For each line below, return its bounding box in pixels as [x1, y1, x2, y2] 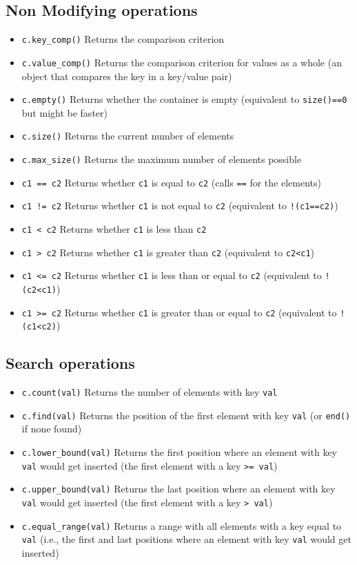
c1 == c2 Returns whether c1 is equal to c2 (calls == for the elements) [21, 175, 321, 189]
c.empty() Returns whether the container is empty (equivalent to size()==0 [21, 92, 347, 106]
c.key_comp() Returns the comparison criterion [21, 32, 225, 46]
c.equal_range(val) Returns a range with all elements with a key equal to [21, 518, 342, 533]
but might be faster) [21, 105, 108, 119]
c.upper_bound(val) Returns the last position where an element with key [21, 481, 336, 496]
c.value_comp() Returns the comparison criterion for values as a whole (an [21, 55, 342, 69]
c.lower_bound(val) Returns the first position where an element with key [21, 445, 338, 459]
